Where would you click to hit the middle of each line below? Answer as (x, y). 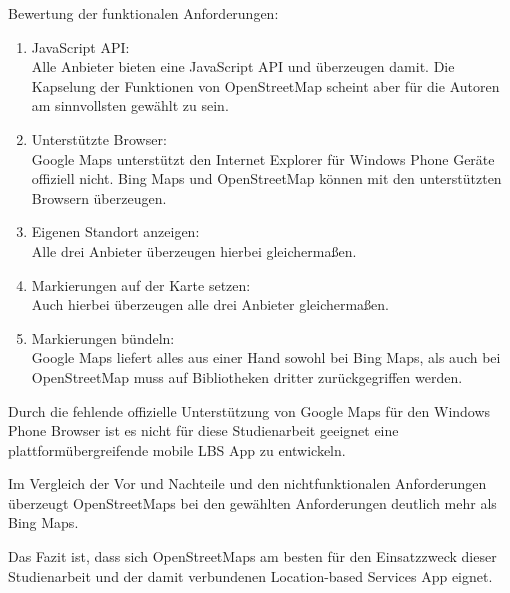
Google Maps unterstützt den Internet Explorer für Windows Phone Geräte (263, 158)
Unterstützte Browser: (99, 138)
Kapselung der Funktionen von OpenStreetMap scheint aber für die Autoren (265, 85)
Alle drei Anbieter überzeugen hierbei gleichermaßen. (194, 250)
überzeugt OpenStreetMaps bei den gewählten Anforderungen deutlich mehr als (252, 502)
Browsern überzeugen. (99, 197)
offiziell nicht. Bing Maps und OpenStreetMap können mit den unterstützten (266, 178)
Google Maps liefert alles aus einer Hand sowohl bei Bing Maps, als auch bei (266, 357)
